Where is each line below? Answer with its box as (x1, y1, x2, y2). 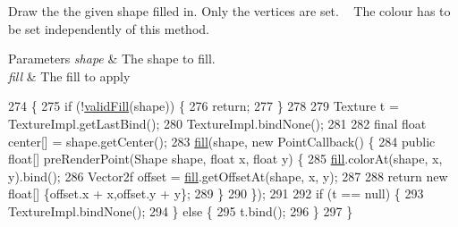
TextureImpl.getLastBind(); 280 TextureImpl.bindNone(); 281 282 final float (8, 113, 427, 132)
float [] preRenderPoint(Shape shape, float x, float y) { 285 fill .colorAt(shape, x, (8, 149, 443, 168)
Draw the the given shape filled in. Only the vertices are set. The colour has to (8, 2, 451, 20)
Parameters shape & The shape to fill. (8, 49, 216, 68)
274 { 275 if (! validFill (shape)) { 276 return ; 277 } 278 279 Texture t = (8, 97, 399, 115)
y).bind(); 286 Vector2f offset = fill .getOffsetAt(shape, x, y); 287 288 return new (8, 166, 448, 185)
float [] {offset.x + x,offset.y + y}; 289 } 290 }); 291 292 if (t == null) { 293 (8, 184, 424, 203)
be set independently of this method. (8, 19, 209, 38)
